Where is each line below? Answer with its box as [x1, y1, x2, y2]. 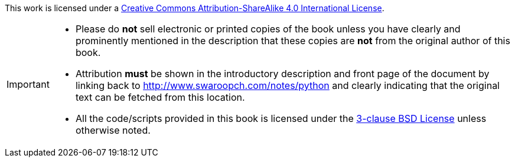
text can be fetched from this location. [75, 91, 245, 103]
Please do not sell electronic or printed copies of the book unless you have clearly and [75, 23, 461, 35]
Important [6, 78, 50, 90]
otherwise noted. [75, 124, 151, 136]
